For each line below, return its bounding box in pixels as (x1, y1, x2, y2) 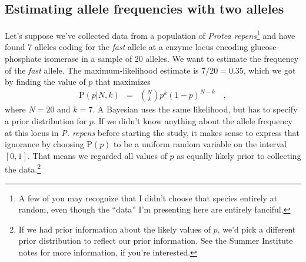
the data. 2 (5, 161, 41, 175)
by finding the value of (5, 75, 86, 88)
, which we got (243, 64, 296, 76)
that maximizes (95, 75, 151, 88)
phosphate (5, 52, 42, 65)
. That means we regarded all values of (27, 149, 167, 161)
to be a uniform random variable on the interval (114, 138, 287, 150)
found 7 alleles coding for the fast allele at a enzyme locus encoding (5, 41, 248, 53)
